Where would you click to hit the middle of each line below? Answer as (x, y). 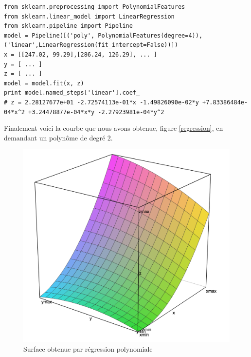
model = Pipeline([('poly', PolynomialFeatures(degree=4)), (103, 35)
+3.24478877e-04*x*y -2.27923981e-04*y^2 (96, 112)
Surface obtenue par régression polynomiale (88, 349)
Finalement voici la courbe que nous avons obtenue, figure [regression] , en (114, 128)
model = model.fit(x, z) (44, 83)
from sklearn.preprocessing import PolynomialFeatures (95, 7)
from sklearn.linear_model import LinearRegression (89, 16)
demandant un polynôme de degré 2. (58, 137)
